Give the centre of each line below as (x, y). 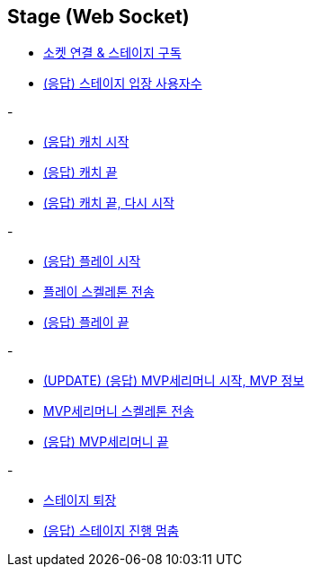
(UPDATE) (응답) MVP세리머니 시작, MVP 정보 (174, 381)
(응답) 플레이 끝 (86, 322)
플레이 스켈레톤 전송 (99, 292)
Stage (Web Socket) (98, 17)
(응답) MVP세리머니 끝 (106, 442)
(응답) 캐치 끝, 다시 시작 (109, 203)
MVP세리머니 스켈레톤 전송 (119, 411)
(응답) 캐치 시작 (86, 142)
